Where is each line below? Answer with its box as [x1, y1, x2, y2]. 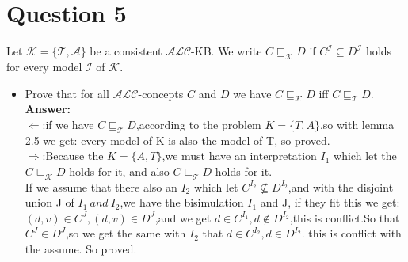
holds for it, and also [69, 162, 170, 179]
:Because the [42, 147, 104, 164]
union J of [25, 194, 74, 211]
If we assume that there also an [25, 178, 177, 195]
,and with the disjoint [288, 178, 394, 195]
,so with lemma [319, 116, 395, 132]
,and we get [154, 209, 212, 226]
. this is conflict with [301, 225, 402, 241]
